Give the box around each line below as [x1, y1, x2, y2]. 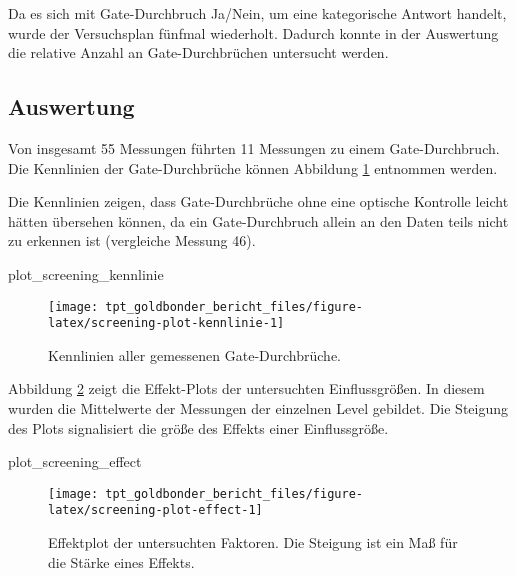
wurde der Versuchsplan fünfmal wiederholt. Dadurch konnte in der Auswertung [8, 22, 499, 43]
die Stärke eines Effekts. [48, 551, 195, 572]
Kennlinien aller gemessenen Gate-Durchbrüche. [48, 344, 342, 365]
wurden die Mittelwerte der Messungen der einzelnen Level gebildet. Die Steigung [8, 398, 509, 419]
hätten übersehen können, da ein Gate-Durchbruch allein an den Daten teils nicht [8, 210, 509, 231]
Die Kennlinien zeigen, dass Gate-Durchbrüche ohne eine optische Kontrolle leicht [8, 191, 509, 212]
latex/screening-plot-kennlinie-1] [48, 316, 285, 331]
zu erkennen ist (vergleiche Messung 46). [8, 230, 256, 251]
